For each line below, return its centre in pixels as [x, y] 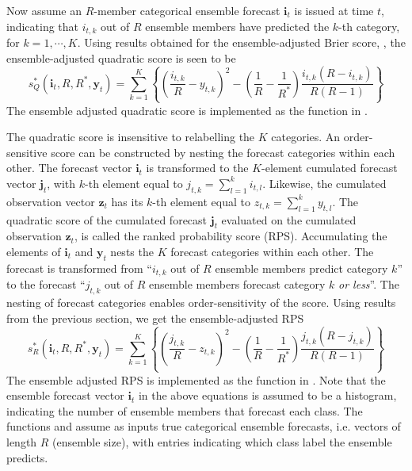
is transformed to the [197, 168]
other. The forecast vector [69, 168]
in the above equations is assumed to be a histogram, [267, 395]
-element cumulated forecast [330, 168]
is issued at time [334, 10]
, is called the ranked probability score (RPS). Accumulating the [231, 236]
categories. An [306, 137]
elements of [34, 251]
